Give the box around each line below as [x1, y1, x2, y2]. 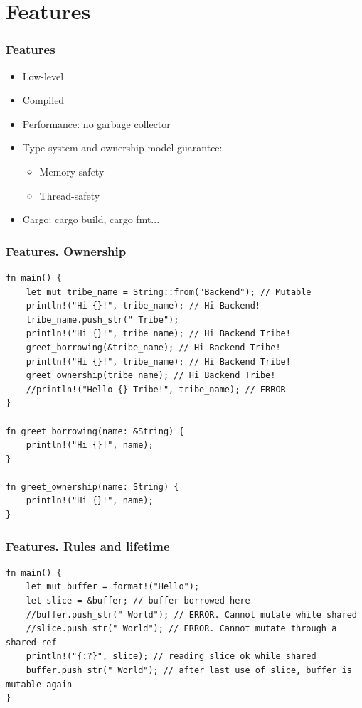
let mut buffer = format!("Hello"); [26, 581, 200, 592]
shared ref [6, 637, 57, 648]
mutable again [6, 679, 73, 690]
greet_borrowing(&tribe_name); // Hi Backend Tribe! [26, 342, 281, 353]
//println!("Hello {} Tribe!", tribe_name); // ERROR [26, 384, 286, 395]
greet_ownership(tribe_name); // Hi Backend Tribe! [26, 370, 276, 381]
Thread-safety [39, 188, 100, 203]
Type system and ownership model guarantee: [22, 140, 223, 155]
